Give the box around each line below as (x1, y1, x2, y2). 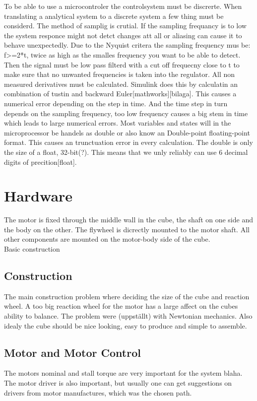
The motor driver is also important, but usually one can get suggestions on (4, 377, 232, 388)
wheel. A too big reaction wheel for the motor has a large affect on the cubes (4, 301, 238, 311)
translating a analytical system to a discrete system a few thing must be (4, 10, 224, 21)
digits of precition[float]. (4, 156, 77, 167)
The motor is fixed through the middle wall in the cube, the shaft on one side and (4, 214, 253, 225)
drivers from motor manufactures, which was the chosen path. (4, 387, 192, 398)
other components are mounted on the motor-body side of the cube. (4, 234, 210, 244)
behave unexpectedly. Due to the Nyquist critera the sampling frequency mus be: (4, 40, 251, 50)
